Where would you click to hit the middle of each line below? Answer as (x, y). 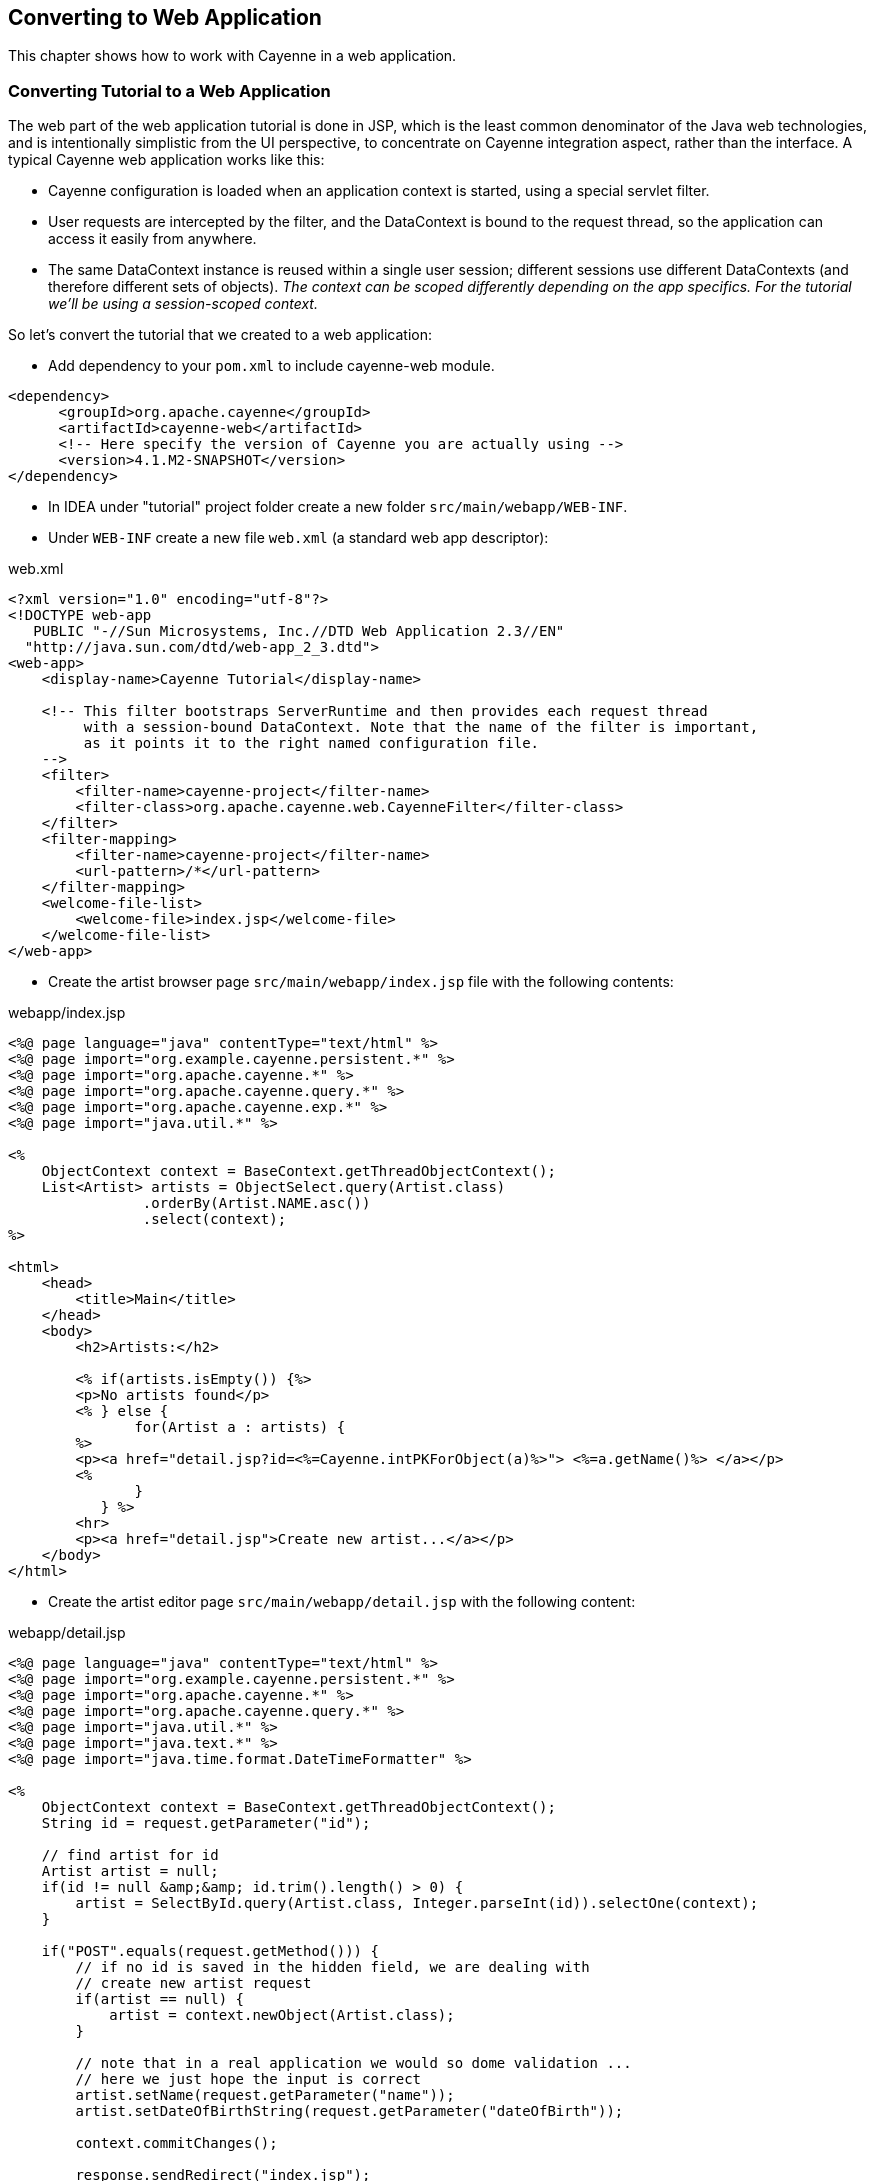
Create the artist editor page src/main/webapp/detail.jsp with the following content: (342, 1602)
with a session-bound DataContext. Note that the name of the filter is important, (421, 727)
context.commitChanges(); (176, 2143)
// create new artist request (193, 1983)
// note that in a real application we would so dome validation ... (353, 2063)
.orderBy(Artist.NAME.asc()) (256, 1203)
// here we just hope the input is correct (248, 2079)
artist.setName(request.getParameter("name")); (265, 2095)
